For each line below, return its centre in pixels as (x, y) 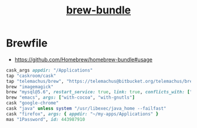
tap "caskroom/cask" (31, 76)
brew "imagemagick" (30, 87)
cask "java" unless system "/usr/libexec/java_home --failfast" (86, 109)
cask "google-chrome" (33, 103)
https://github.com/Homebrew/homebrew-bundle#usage (83, 59)
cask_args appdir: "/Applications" (50, 70)
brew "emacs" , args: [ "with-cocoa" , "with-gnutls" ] (70, 97)
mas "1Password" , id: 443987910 (45, 119)
